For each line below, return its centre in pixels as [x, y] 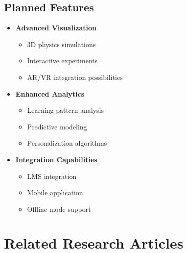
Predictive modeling [57, 126]
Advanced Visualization [56, 28]
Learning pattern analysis [65, 110]
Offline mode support [59, 209]
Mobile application [55, 192]
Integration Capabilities [56, 159]
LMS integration [52, 176]
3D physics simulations [61, 44]
